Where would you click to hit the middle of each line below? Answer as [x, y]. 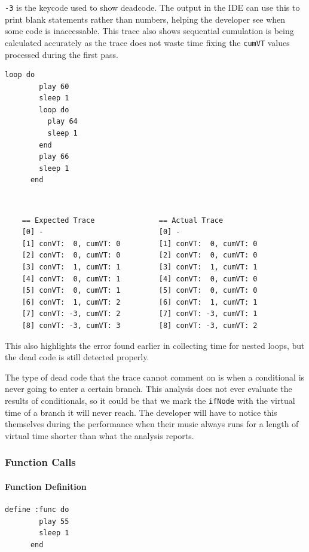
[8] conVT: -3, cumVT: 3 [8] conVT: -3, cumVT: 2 [140, 325]
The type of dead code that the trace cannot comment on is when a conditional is [155, 377]
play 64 [62, 122]
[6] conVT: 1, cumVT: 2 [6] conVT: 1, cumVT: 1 [140, 302]
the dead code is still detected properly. [77, 357]
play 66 [54, 157]
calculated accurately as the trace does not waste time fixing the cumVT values [147, 42]
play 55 [54, 521]
